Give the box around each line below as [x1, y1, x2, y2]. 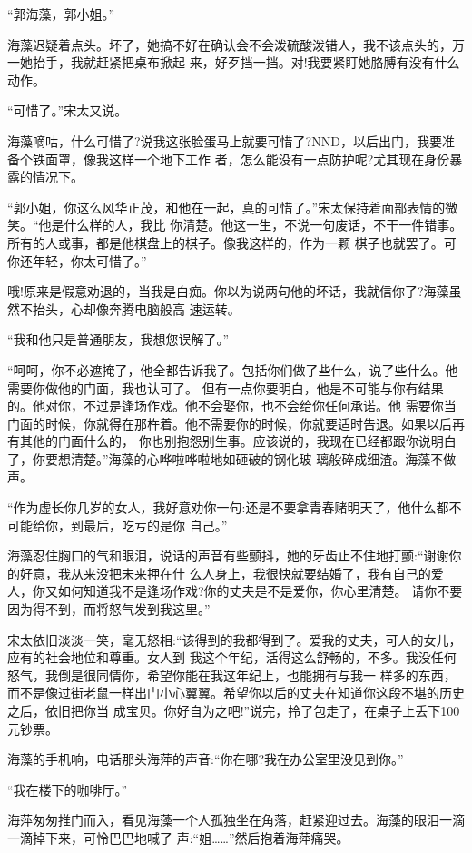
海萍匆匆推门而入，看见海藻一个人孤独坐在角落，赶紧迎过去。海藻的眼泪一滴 [7, 810, 465, 829]
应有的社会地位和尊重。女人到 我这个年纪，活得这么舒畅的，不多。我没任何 [7, 648, 457, 667]
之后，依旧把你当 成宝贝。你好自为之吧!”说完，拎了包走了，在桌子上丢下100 [7, 701, 460, 719]
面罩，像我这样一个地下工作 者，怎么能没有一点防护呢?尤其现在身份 [44, 149, 450, 168]
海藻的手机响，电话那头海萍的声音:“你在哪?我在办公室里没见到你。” [7, 749, 404, 769]
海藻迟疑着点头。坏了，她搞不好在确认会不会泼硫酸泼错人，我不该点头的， [7, 35, 452, 54]
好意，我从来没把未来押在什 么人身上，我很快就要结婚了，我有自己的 [19, 563, 431, 582]
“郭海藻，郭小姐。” [7, 5, 115, 23]
